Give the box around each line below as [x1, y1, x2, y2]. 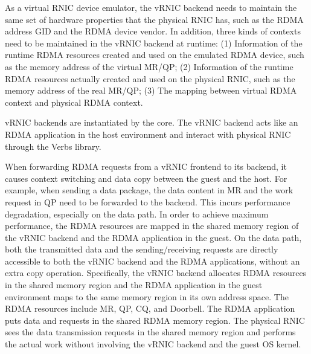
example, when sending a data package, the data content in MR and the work [5, 184, 293, 196]
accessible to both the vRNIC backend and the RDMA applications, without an [5, 254, 300, 267]
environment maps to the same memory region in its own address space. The [5, 290, 289, 303]
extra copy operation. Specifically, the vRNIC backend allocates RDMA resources [5, 266, 307, 279]
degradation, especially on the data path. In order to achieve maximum [5, 207, 269, 220]
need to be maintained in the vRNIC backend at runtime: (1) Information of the [5, 36, 303, 49]
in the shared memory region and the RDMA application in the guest [5, 278, 263, 291]
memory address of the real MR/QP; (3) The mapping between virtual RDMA [5, 84, 297, 97]
